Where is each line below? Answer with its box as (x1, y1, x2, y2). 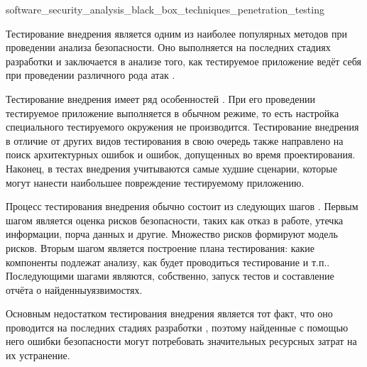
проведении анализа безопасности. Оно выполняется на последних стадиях (6, 40, 331, 55)
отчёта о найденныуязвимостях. (6, 282, 143, 297)
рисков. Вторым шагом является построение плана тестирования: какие (6, 240, 314, 255)
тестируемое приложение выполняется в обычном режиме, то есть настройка (6, 105, 339, 120)
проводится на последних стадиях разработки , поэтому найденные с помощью (6, 319, 349, 334)
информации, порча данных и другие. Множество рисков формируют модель (6, 226, 338, 241)
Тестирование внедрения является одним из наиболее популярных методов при (6, 26, 348, 40)
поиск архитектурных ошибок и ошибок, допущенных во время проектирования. (6, 147, 356, 162)
